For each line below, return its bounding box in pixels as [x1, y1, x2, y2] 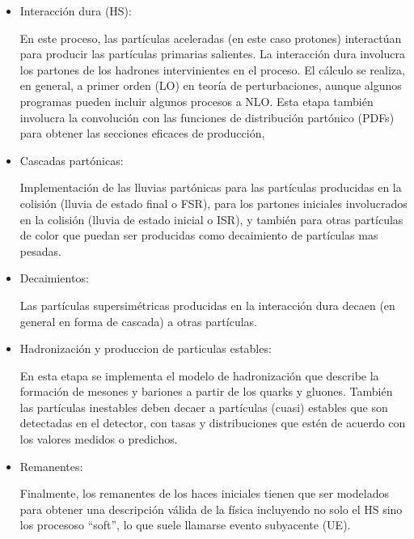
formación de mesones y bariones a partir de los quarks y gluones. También [19, 383, 393, 400]
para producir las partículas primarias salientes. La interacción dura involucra [19, 45, 405, 62]
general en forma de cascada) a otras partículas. [19, 312, 257, 329]
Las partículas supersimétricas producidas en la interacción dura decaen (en [19, 296, 395, 313]
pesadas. [19, 242, 61, 259]
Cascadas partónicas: [19, 151, 124, 168]
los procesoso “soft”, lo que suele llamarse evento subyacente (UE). [19, 516, 351, 533]
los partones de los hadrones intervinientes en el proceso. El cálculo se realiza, [19, 61, 405, 78]
